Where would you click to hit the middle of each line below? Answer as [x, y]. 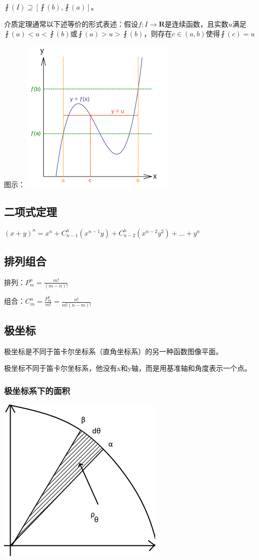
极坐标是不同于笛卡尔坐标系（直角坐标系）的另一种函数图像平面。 [113, 351]
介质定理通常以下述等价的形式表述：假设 [71, 23]
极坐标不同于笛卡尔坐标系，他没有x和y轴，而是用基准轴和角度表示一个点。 [128, 368]
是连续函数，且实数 [197, 23]
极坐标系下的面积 [37, 390]
